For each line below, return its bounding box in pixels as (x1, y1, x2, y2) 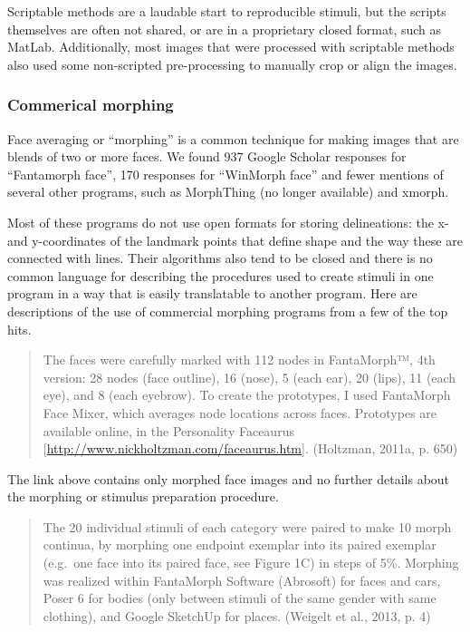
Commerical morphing (7, 93, 174, 116)
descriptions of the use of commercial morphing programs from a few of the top (7, 301, 448, 320)
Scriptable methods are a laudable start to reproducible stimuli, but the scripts (7, 2, 446, 20)
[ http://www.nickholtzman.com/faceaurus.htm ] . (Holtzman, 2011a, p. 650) (43, 439, 458, 458)
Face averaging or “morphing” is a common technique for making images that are (7, 129, 459, 148)
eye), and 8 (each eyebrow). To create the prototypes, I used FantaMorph (43, 385, 451, 404)
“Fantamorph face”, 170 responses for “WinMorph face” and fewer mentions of (7, 164, 444, 183)
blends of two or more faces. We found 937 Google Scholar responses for (7, 147, 407, 166)
